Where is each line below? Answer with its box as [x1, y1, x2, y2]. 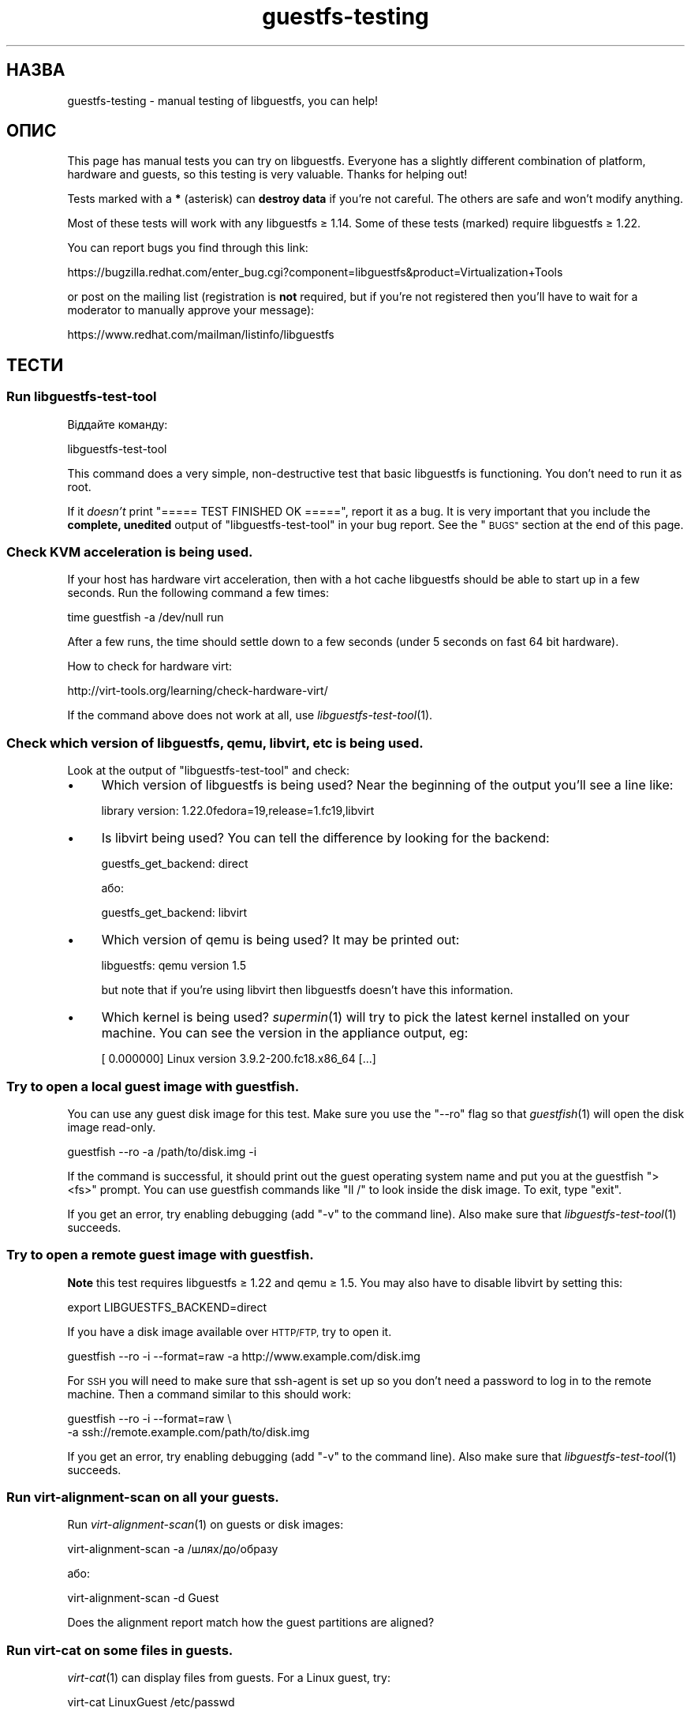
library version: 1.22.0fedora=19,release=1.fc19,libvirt [101, 804, 375, 818]
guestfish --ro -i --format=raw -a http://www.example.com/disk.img [67, 1349, 420, 1363]
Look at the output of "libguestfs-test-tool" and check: [67, 764, 350, 778]
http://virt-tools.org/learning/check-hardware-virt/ [67, 684, 328, 698]
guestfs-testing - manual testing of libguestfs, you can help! [67, 93, 379, 107]
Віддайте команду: [67, 417, 168, 431]
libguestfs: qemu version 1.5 [101, 959, 247, 973]
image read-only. [67, 1120, 156, 1134]
